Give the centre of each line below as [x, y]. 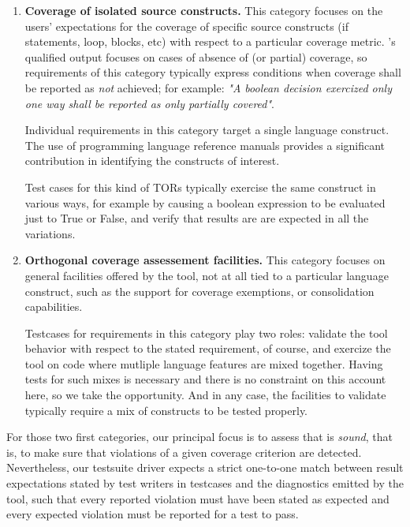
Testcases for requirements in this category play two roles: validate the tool [206, 333]
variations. [50, 233]
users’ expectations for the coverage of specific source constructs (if [186, 26]
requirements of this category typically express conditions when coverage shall [213, 72]
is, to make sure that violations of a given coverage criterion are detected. [184, 452]
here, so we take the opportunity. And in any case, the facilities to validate [205, 395]
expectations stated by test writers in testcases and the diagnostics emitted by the [205, 483]
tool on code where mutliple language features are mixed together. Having [204, 363]
